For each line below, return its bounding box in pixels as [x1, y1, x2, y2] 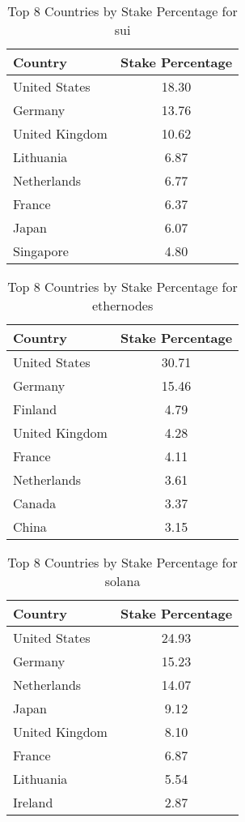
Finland [13, 400, 57, 418]
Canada [13, 494, 57, 512]
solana [104, 572, 141, 590]
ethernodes [91, 296, 154, 315]
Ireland [13, 793, 53, 811]
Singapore [13, 242, 69, 260]
